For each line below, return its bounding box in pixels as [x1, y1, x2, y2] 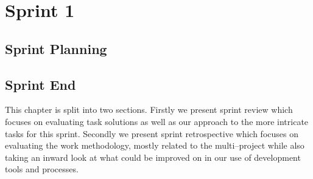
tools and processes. [5, 163, 79, 175]
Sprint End [5, 75, 76, 93]
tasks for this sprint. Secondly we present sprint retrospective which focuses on [5, 127, 298, 140]
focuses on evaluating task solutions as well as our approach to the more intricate [5, 115, 309, 127]
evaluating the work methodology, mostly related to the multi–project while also [5, 139, 304, 152]
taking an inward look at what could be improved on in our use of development [5, 150, 301, 163]
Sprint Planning [5, 39, 107, 58]
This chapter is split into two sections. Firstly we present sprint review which [5, 103, 293, 116]
